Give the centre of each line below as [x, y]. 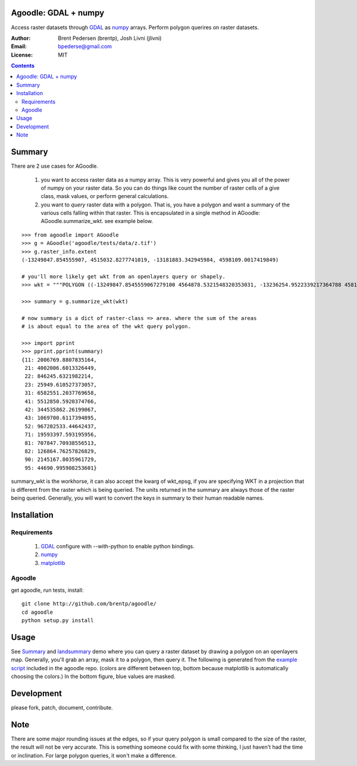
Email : [19, 46]
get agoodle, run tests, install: [47, 590]
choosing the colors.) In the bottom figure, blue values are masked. [93, 676]
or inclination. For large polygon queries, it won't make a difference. [94, 755]
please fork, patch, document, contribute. [62, 707]
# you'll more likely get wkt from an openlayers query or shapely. [123, 276]
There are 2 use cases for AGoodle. [54, 166]
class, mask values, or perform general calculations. [105, 196]
